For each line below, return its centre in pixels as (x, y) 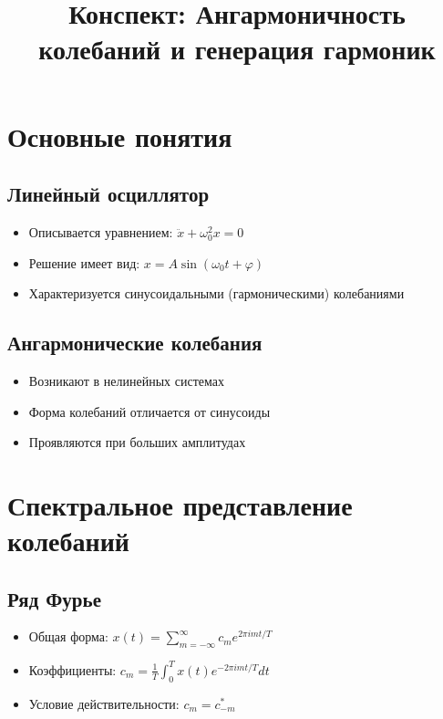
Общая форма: (68, 636)
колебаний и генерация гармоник (237, 49)
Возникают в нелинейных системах (126, 380)
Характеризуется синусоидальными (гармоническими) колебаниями (216, 293)
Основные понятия (120, 135)
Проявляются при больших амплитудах (137, 442)
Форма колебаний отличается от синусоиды (149, 411)
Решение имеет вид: (84, 262)
